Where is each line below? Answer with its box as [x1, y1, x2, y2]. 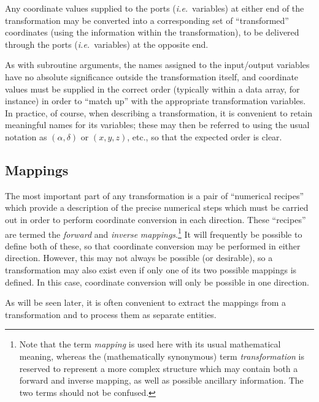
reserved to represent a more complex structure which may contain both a [19, 362, 298, 374]
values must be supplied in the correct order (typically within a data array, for [5, 82, 300, 95]
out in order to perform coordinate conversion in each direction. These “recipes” [5, 213, 306, 226]
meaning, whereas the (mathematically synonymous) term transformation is [19, 349, 305, 362]
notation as [5, 130, 47, 143]
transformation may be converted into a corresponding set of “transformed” [5, 13, 289, 26]
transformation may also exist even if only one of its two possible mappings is [5, 263, 297, 276]
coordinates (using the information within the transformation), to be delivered [5, 26, 299, 39]
